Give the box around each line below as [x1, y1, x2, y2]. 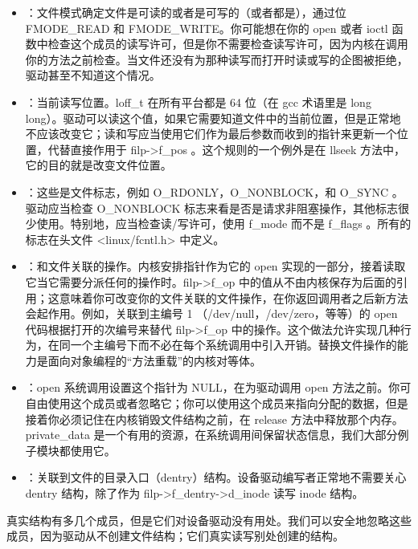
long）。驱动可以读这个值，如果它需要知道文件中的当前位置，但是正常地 [25, 109, 401, 126]
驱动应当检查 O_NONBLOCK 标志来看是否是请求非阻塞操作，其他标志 [25, 199, 398, 216]
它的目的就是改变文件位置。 [25, 157, 172, 173]
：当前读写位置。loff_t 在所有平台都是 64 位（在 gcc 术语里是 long [25, 93, 371, 110]
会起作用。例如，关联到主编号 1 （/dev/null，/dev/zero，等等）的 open [25, 305, 398, 322]
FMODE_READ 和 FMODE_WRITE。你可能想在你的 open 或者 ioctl [25, 19, 388, 36]
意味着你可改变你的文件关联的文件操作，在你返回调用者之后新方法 [59, 289, 408, 306]
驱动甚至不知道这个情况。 [25, 67, 161, 83]
